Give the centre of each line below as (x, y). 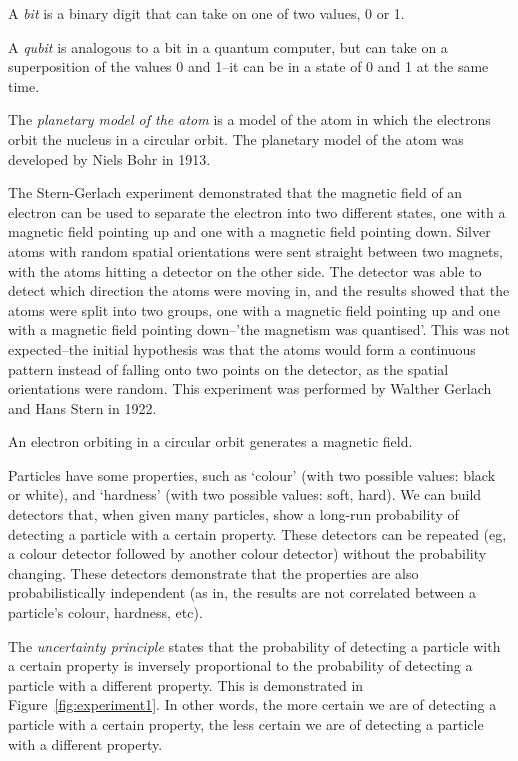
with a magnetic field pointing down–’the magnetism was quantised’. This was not (259, 329)
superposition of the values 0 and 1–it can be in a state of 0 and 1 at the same (248, 66)
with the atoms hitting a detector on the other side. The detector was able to (245, 270)
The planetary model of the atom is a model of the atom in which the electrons (249, 119)
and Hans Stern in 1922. (82, 407)
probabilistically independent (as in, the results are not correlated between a (242, 592)
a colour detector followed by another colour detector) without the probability (247, 553)
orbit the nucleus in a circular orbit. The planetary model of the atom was (236, 138)
